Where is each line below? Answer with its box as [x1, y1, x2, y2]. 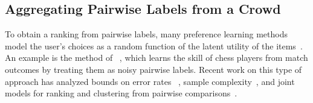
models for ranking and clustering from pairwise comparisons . [5, 87, 237, 99]
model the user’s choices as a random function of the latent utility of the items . [5, 39, 303, 52]
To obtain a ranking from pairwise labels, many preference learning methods [5, 28, 288, 40]
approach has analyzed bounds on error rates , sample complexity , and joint [5, 75, 295, 87]
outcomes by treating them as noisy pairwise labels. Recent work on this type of [5, 63, 302, 75]
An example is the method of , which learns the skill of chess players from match [5, 51, 308, 64]
